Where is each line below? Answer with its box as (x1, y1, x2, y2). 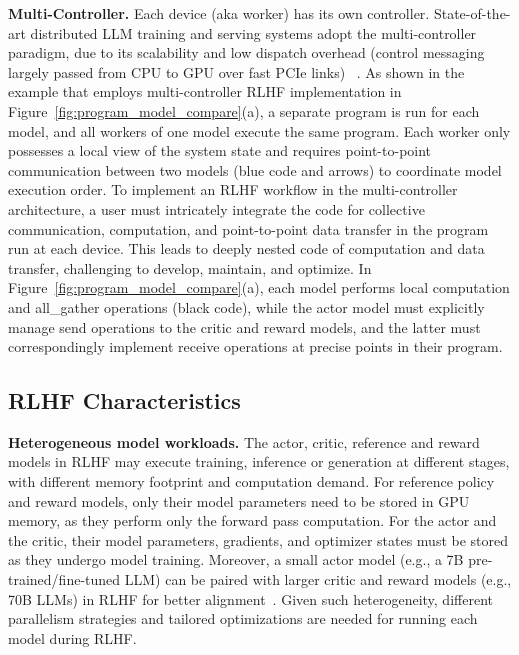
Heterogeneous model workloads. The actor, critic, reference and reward (8, 431, 480, 452)
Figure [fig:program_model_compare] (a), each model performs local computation (8, 277, 510, 298)
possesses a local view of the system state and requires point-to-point (8, 140, 432, 161)
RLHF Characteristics (8, 385, 241, 416)
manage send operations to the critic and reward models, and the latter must (8, 316, 481, 337)
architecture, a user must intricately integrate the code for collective (8, 198, 425, 219)
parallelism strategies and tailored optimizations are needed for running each (8, 608, 478, 629)
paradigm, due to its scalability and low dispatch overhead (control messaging (8, 42, 485, 63)
